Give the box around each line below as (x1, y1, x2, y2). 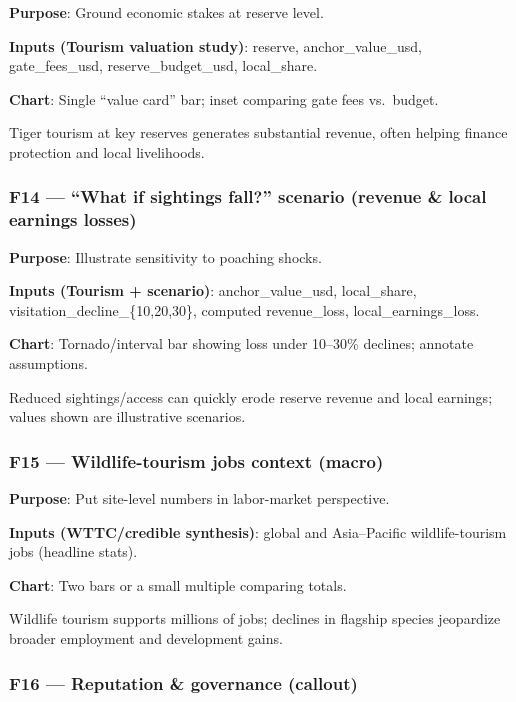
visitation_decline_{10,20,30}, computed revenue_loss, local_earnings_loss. (9, 299, 480, 320)
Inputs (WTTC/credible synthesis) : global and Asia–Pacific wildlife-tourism (9, 521, 507, 542)
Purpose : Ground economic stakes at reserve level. (9, 2, 324, 22)
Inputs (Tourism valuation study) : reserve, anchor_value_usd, (9, 35, 422, 56)
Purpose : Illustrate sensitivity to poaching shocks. (9, 246, 322, 267)
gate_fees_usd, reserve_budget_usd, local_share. (9, 55, 318, 76)
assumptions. (9, 353, 88, 374)
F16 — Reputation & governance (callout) (9, 670, 358, 695)
